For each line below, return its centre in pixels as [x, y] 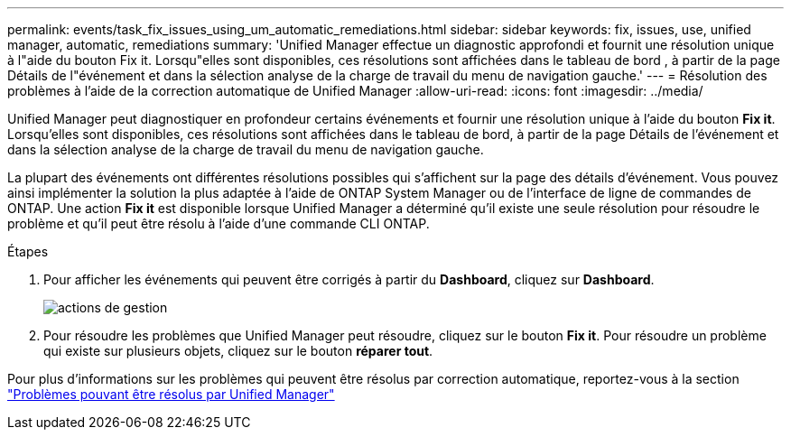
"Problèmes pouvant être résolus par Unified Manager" [171, 394]
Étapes [28, 251]
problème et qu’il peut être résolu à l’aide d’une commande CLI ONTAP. [219, 223]
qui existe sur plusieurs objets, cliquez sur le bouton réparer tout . [238, 351]
